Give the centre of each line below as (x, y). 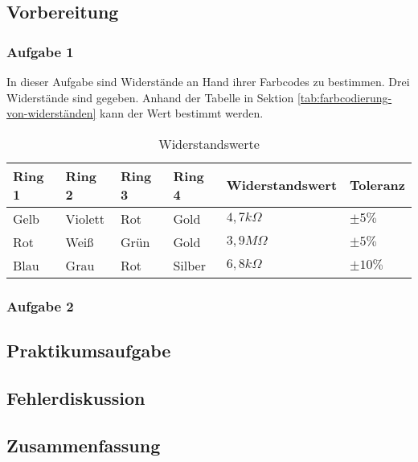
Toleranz (377, 185)
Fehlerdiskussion (76, 397)
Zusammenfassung (84, 445)
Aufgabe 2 (40, 305)
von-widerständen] (51, 113)
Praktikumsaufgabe (89, 351)
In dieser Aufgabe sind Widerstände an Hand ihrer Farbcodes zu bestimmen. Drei (208, 81)
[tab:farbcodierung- (344, 97)
